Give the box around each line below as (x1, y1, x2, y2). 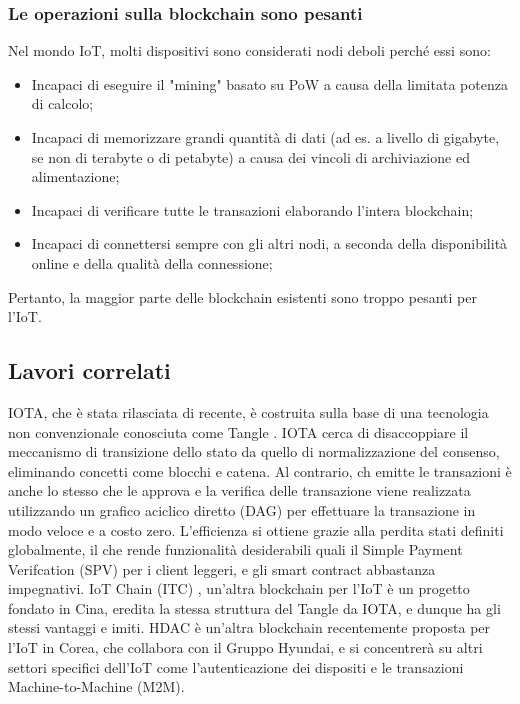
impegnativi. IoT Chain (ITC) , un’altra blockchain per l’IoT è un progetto (8, 578, 470, 599)
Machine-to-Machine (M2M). (8, 676, 185, 697)
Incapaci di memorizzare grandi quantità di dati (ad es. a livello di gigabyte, (31, 127, 500, 147)
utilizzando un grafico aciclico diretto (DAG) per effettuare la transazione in (8, 499, 476, 520)
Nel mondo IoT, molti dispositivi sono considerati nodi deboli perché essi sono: (8, 40, 491, 61)
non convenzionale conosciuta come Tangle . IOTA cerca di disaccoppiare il (8, 421, 469, 442)
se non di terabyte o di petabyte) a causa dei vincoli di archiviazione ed (31, 146, 470, 167)
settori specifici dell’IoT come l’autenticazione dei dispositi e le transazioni (8, 656, 464, 677)
